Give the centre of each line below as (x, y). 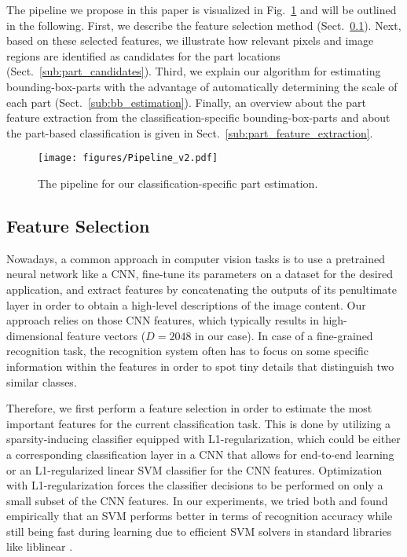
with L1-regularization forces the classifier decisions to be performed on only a (195, 485)
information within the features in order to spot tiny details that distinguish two (200, 366)
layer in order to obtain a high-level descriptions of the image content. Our (186, 304)
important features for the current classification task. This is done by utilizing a (199, 423)
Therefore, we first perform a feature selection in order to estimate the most (189, 408)
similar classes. (42, 381)
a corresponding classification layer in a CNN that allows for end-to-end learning (200, 454)
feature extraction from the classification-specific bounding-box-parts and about (198, 117)
